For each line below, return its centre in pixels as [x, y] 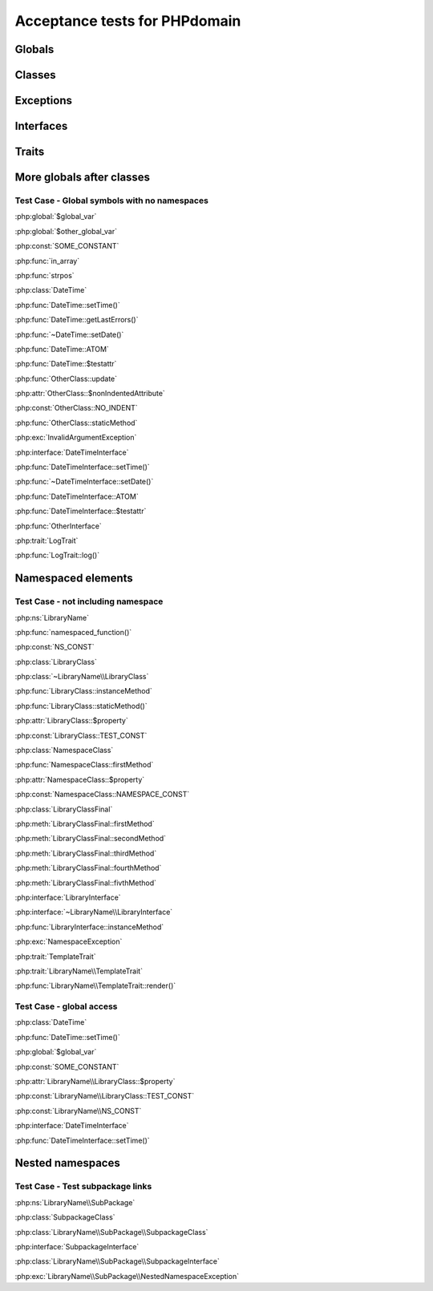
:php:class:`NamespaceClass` [64, 751]
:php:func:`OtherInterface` [58, 526]
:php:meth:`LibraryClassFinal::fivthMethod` [85, 883]
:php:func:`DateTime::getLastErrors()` [77, 320]
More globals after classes [83, 178]
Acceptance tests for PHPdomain [128, 21]
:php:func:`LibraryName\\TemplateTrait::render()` [95, 985]
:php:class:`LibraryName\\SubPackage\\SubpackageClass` [111, 1232]
